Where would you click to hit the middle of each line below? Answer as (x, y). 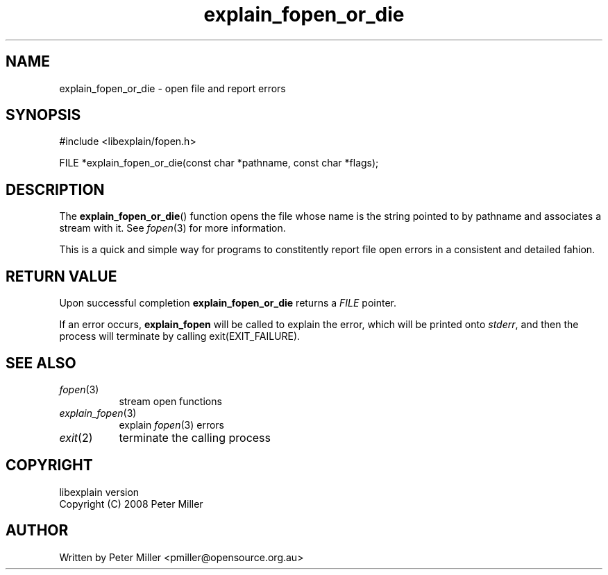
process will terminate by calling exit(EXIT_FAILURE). (180, 336)
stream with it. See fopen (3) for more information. (172, 228)
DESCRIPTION (55, 189)
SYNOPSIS (43, 115)
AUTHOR (37, 531)
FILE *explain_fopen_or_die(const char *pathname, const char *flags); (219, 163)
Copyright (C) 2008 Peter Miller (131, 504)
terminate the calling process (195, 437)
